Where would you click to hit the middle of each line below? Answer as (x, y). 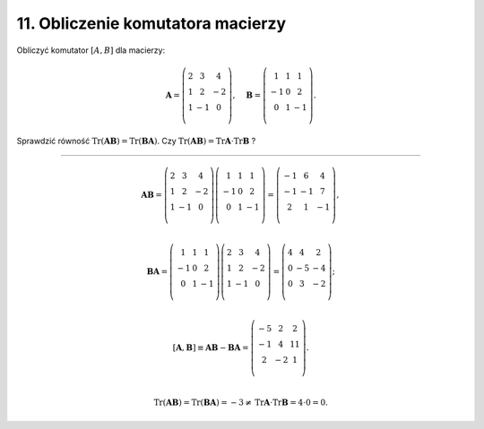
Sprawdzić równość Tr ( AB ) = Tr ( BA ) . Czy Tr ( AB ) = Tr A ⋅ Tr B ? (136, 141)
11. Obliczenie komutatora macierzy (151, 23)
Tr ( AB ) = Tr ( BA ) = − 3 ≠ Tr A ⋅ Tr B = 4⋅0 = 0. (241, 403)
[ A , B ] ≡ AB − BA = (211, 348)
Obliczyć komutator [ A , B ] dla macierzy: (91, 50)
